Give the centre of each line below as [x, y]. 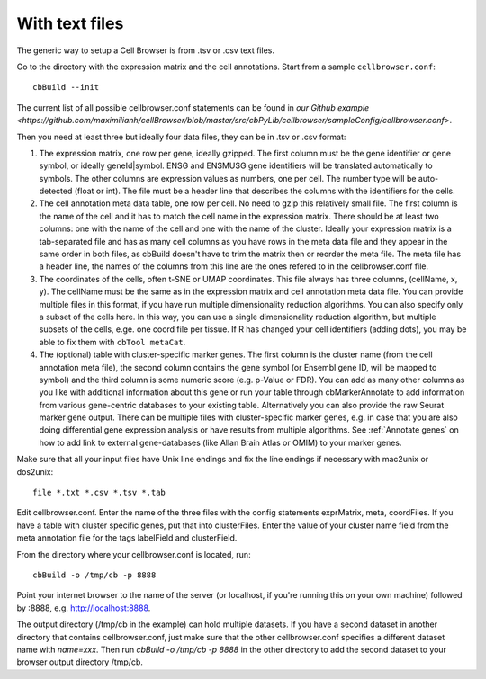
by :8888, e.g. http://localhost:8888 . [84, 608]
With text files [70, 23]
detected [56, 191]
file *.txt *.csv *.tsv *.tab [99, 493]
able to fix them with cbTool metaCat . [112, 342]
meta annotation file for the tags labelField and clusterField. [127, 538]
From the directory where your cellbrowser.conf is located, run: [134, 554]
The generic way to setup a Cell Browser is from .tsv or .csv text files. [145, 50]
